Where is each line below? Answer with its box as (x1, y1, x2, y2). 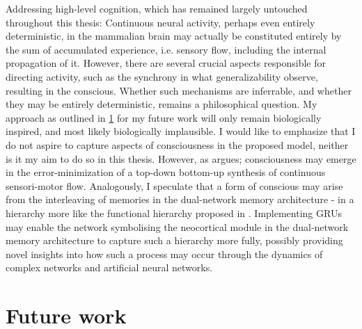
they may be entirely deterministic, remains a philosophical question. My (6, 97, 317, 111)
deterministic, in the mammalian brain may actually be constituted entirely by (6, 29, 342, 43)
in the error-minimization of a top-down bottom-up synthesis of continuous (6, 165, 326, 179)
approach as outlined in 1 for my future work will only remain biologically (6, 110, 322, 125)
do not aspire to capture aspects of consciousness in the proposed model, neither (6, 137, 349, 152)
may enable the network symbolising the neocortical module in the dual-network (6, 219, 349, 234)
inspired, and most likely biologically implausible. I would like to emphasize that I (6, 124, 356, 138)
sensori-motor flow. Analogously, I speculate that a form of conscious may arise (6, 178, 343, 193)
